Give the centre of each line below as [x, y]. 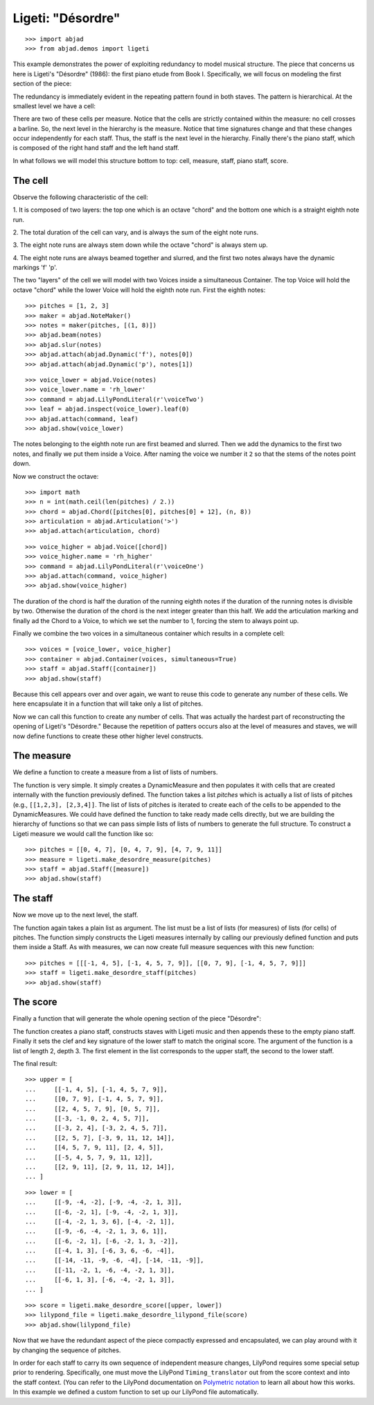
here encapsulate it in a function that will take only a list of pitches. [108, 704]
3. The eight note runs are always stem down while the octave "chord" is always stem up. [140, 245]
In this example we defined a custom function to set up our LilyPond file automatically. [136, 1392]
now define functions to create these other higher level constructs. [108, 736]
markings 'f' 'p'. [35, 268]
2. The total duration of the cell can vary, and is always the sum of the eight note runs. [136, 232]
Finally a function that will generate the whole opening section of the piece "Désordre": [137, 1019]
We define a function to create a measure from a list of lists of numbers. [115, 772]
